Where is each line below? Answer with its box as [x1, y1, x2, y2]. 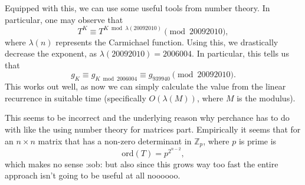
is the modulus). [237, 91, 296, 104]
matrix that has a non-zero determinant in [38, 134, 192, 147]
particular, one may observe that [5, 13, 123, 25]
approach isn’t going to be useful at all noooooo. [5, 169, 181, 181]
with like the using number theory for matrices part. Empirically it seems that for [5, 123, 301, 135]
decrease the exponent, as [5, 47, 97, 60]
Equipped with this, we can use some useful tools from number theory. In [5, 2, 270, 14]
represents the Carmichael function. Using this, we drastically [55, 35, 278, 48]
